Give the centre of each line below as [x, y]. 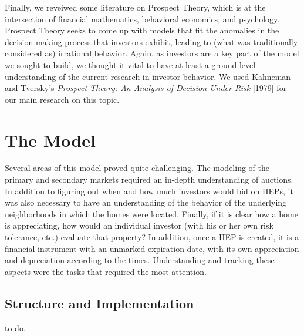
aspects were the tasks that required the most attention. [106, 271]
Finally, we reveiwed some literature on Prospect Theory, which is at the [135, 7]
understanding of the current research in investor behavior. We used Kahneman [148, 76]
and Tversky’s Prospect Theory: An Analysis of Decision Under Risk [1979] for [146, 88]
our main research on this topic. [62, 99]
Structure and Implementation [99, 303]
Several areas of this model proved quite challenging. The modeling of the [137, 168]
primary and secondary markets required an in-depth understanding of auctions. [149, 179]
